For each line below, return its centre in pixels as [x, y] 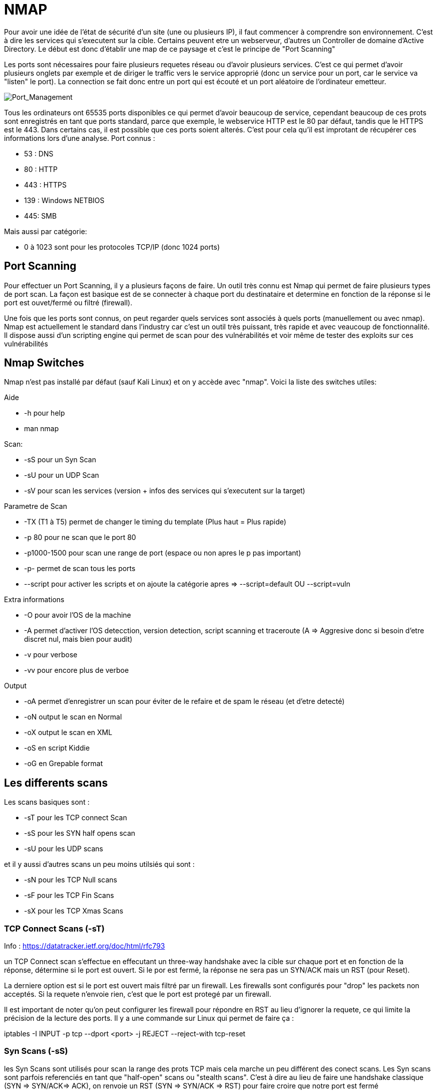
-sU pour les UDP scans [64, 849]
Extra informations [34, 600]
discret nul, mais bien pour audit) [78, 639]
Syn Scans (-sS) [36, 1051]
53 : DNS [39, 153]
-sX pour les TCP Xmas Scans [74, 911]
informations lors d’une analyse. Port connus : [80, 138]
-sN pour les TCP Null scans [71, 880]
